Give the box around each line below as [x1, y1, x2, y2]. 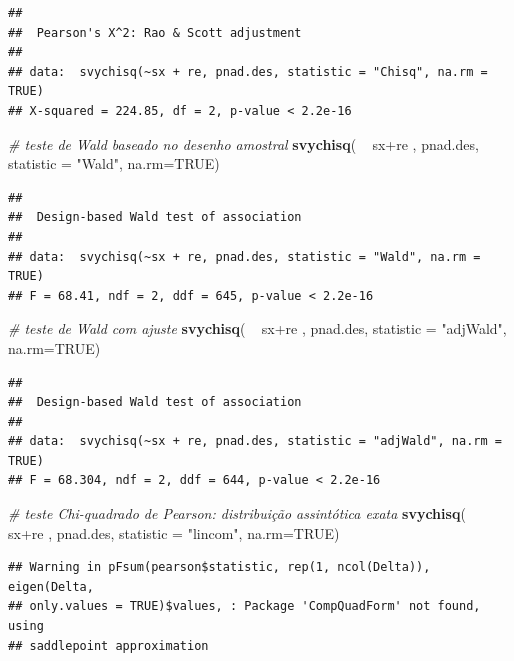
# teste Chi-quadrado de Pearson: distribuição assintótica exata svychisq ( [8, 503, 466, 524]
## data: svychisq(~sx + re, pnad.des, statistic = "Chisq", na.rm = [8, 64, 488, 79]
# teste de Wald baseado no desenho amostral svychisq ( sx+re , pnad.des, [8, 133, 479, 154]
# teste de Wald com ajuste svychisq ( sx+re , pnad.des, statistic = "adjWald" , [8, 318, 507, 339]
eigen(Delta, [8, 579, 94, 594]
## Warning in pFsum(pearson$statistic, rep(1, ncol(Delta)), [8, 560, 431, 575]
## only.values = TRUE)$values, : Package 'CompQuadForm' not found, [8, 599, 481, 614]
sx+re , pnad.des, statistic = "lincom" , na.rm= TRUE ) [8, 522, 340, 543]
